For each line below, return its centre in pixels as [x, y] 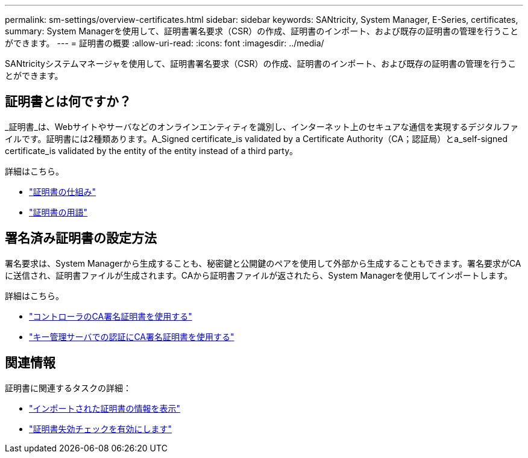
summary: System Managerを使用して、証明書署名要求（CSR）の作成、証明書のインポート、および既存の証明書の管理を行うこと [262, 31]
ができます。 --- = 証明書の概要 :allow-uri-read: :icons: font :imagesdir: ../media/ [165, 43]
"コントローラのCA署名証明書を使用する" [111, 316]
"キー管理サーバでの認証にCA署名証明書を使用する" [132, 336]
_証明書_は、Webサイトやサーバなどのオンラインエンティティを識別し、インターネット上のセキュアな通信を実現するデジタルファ [262, 126]
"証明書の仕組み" [63, 191]
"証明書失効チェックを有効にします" [101, 429]
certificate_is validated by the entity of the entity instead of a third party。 [152, 150]
